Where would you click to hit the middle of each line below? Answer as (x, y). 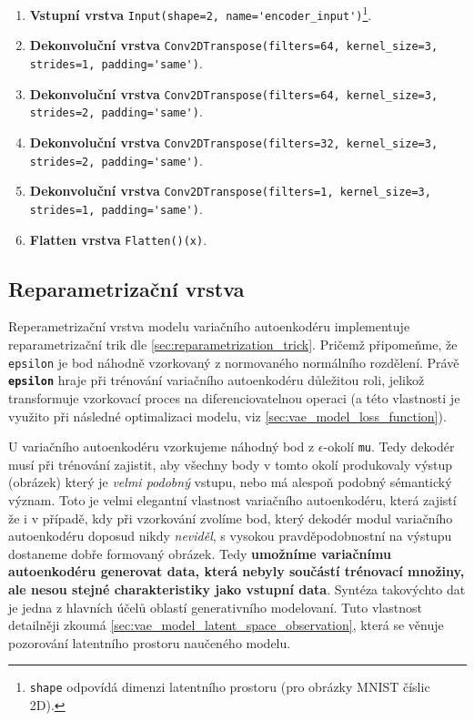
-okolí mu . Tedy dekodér (389, 447)
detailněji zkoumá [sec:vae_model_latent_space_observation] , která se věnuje (226, 625)
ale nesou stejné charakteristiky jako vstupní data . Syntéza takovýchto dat (237, 589)
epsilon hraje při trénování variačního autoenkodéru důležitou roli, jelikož (217, 380)
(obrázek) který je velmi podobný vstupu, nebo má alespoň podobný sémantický (230, 482)
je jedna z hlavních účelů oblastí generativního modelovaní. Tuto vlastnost (215, 607)
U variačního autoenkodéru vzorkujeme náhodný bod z (161, 447)
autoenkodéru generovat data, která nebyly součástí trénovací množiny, (237, 571)
